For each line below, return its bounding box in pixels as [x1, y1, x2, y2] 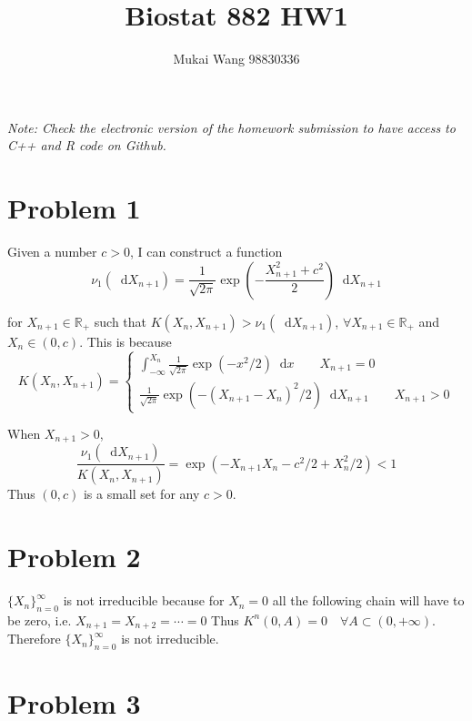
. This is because [79, 331, 172, 350]
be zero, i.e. [7, 610, 72, 629]
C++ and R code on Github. [7, 136, 166, 155]
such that [94, 311, 147, 330]
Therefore [7, 629, 61, 648]
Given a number [7, 242, 97, 261]
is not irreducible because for [63, 591, 225, 610]
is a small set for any [83, 484, 200, 503]
